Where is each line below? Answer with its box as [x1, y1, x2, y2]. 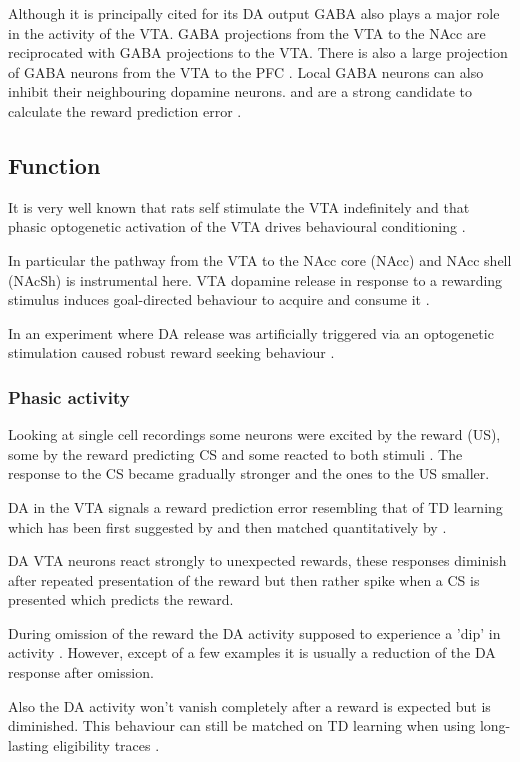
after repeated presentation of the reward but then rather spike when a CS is [8, 569, 480, 590]
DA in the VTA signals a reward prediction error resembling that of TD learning [8, 496, 503, 517]
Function [8, 149, 101, 180]
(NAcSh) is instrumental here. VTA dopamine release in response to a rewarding [8, 269, 503, 290]
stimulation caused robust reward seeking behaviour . [8, 342, 335, 363]
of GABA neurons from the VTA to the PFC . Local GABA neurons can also [8, 61, 484, 82]
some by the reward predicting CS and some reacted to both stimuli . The [8, 443, 463, 464]
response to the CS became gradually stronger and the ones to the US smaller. [8, 463, 490, 484]
